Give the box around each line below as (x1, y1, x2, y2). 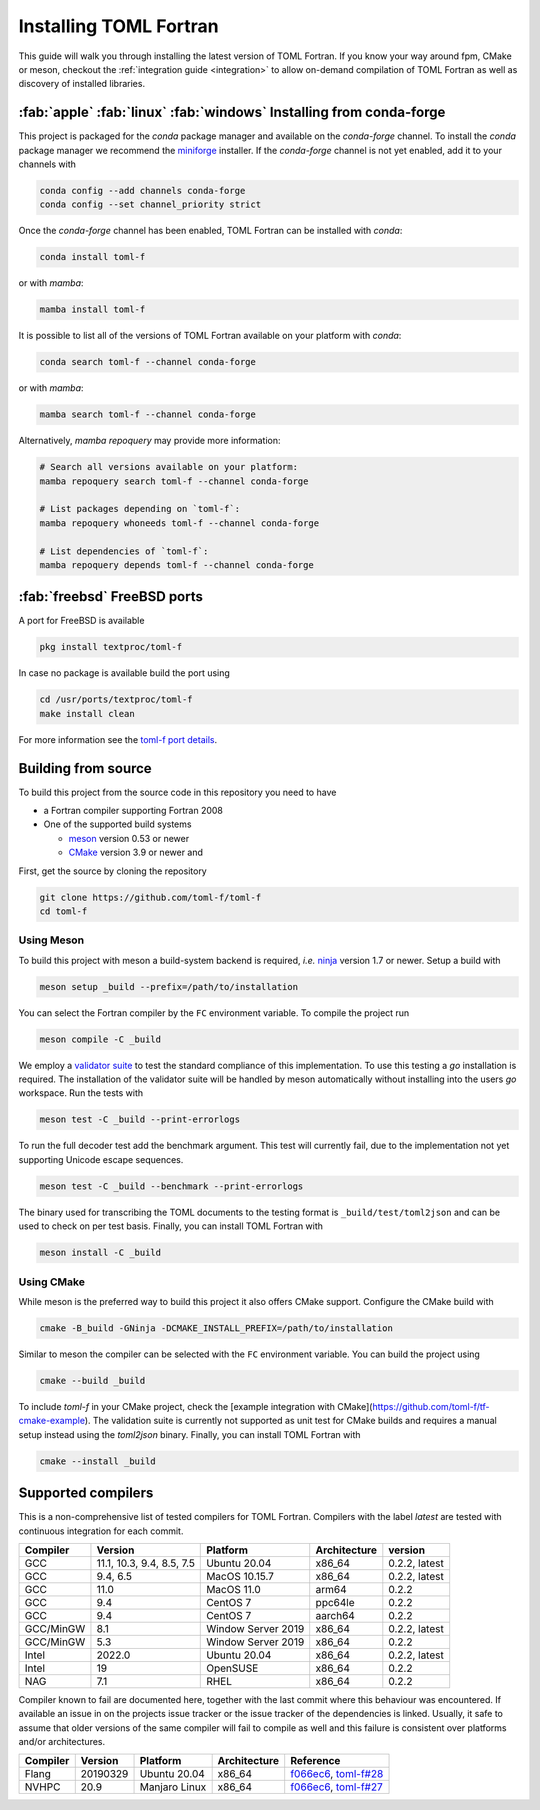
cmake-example (18, 1415, 85, 1427)
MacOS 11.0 (206, 1582, 262, 1596)
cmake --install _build (39, 1455, 157, 1467)
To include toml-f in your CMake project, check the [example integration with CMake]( (18, 1400, 373, 1412)
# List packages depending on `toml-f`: (39, 503, 240, 515)
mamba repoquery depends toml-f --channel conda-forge (39, 559, 314, 570)
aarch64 (315, 1608, 355, 1622)
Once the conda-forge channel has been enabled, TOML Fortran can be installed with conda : (18, 225, 403, 237)
